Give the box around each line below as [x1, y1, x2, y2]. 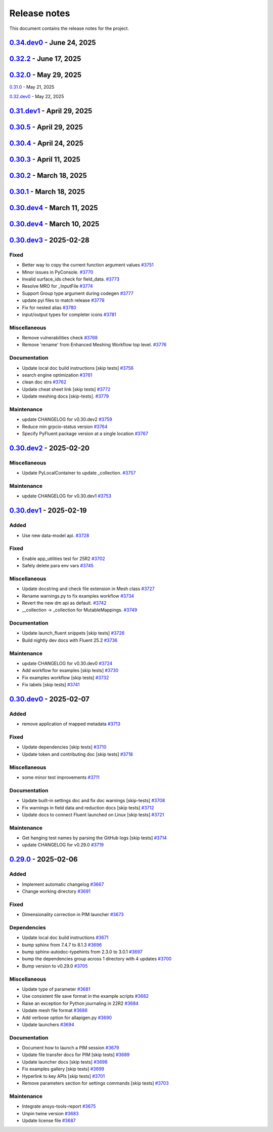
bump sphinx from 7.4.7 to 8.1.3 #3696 [22, 942, 102, 948]
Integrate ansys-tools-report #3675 [22, 1103, 96, 1109]
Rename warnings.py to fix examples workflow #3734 [22, 593, 134, 599]
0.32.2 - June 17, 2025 [9, 55, 81, 63]
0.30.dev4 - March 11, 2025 [9, 203, 98, 212]
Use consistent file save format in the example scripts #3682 [22, 993, 149, 999]
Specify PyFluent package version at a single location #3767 [22, 431, 149, 437]
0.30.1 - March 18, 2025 [9, 187, 85, 196]
